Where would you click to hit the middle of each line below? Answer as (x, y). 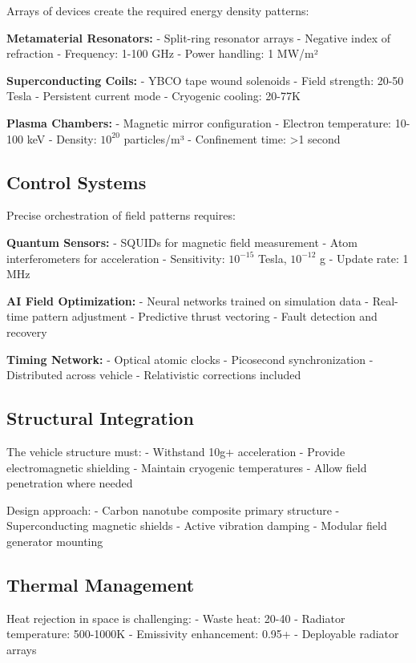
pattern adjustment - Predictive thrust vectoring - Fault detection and (204, 316)
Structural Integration (100, 418)
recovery (27, 331)
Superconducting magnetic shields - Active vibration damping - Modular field (197, 526)
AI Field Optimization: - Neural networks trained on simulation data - (188, 300)
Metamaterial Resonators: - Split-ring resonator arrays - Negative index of (199, 37)
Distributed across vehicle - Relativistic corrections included (154, 375)
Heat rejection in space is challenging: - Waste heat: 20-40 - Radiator (176, 618)
